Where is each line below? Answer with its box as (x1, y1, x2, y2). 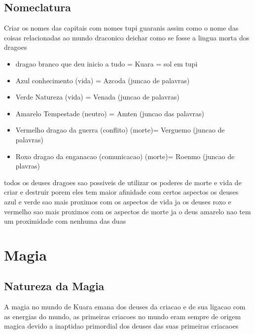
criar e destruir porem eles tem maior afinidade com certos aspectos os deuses (4, 187, 239, 197)
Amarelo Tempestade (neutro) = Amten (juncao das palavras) (15, 108, 205, 118)
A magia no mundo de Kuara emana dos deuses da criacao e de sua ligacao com (4, 301, 246, 312)
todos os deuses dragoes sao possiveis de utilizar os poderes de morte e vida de (4, 177, 242, 187)
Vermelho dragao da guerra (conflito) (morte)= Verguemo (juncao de (15, 125, 225, 135)
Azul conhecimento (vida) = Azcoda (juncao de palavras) (15, 75, 190, 85)
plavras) (15, 161, 40, 171)
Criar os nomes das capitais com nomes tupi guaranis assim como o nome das (4, 23, 239, 33)
